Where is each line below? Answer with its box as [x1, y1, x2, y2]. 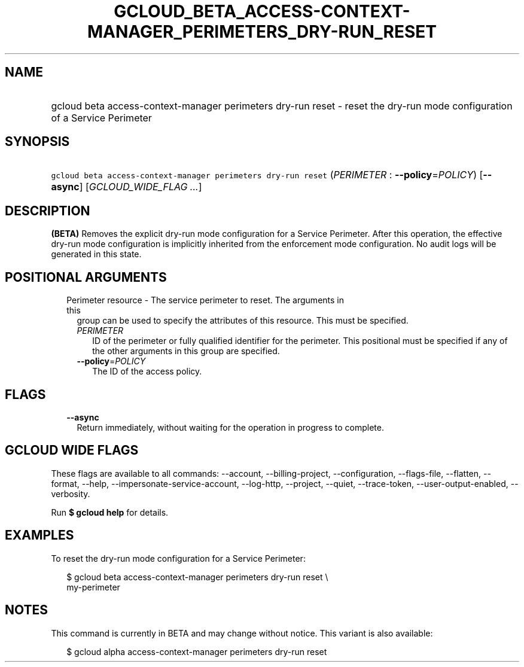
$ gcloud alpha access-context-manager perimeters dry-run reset [66, 646, 327, 657]
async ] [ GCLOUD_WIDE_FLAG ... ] [51, 181, 202, 193]
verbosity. [51, 488, 90, 499]
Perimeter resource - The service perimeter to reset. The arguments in [66, 295, 344, 306]
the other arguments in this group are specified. [92, 346, 280, 357]
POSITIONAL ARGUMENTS [5, 269, 167, 285]
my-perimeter [66, 581, 120, 592]
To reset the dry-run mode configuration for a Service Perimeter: [51, 553, 306, 564]
